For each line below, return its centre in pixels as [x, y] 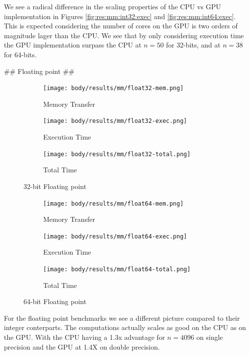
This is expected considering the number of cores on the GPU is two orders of [121, 26]
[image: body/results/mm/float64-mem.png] [113, 203]
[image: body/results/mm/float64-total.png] [117, 269]
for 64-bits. [20, 54]
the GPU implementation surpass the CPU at [73, 45]
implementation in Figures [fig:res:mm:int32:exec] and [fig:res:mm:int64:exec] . [120, 16]
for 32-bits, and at [193, 45]
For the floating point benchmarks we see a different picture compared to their [122, 318]
